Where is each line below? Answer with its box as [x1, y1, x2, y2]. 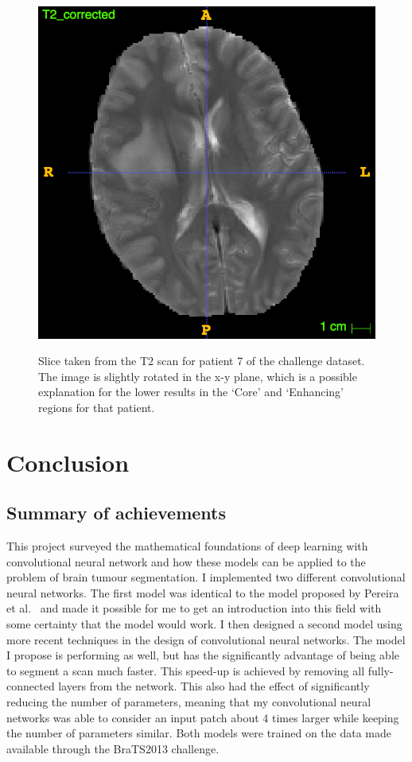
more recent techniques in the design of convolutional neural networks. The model [6, 631, 406, 647]
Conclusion [6, 445, 130, 478]
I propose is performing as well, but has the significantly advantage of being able [6, 647, 400, 663]
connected [6, 678, 55, 694]
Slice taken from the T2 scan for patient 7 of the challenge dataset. [38, 352, 365, 369]
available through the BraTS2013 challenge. [6, 740, 220, 756]
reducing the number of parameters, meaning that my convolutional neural [6, 694, 371, 710]
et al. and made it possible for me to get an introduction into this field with [6, 600, 382, 616]
